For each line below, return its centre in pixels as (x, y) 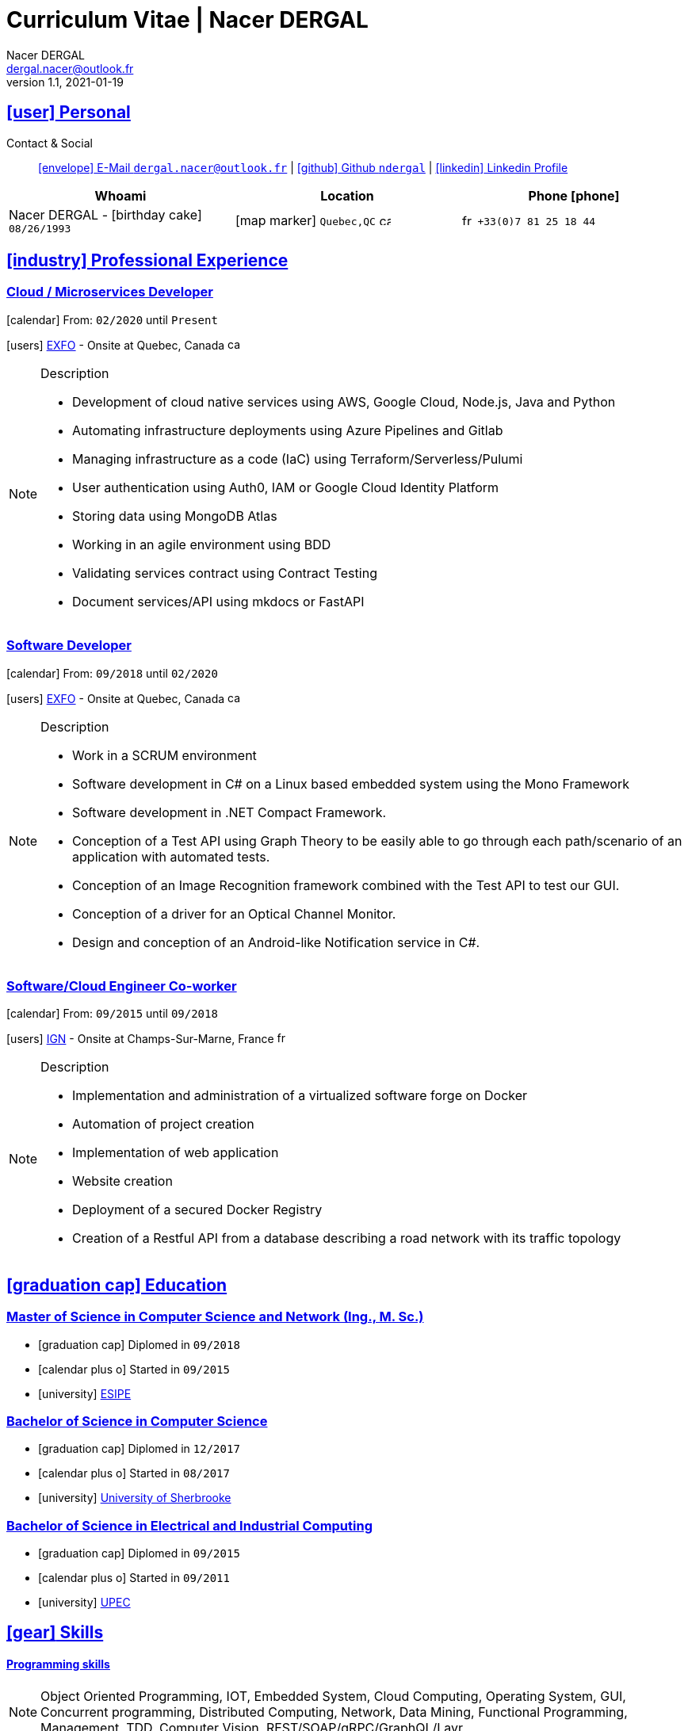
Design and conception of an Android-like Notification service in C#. (276, 942)
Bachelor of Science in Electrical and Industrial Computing (190, 1525)
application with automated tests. (171, 856)
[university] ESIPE (85, 1393)
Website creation (122, 1181)
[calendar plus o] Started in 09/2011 (134, 1578)
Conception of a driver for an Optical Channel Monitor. (234, 913)
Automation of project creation (163, 1124)
